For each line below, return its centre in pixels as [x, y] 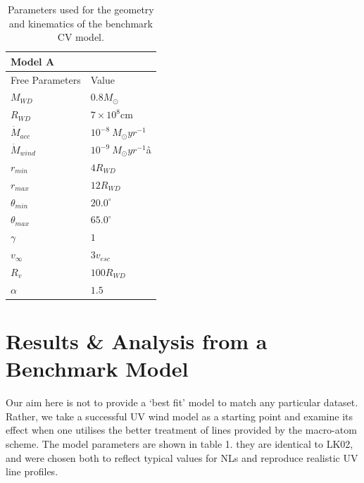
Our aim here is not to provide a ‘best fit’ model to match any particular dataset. [182, 402]
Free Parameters [46, 79]
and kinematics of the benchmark [81, 23]
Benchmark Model [97, 369]
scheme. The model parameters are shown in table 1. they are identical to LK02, [180, 443]
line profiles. [32, 471]
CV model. [81, 37]
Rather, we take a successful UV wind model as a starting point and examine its [180, 416]
